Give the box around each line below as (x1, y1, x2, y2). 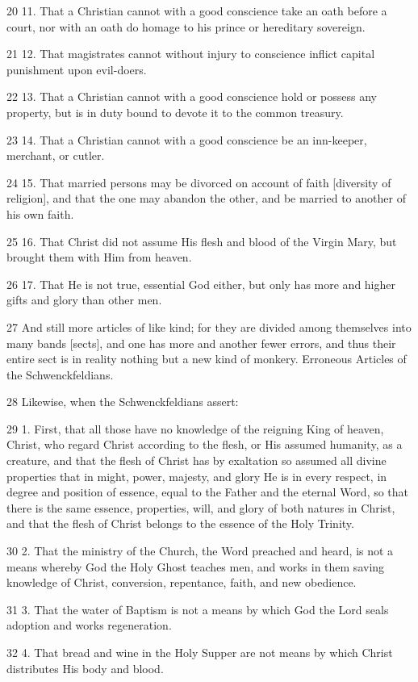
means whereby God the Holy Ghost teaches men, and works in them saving (6, 558, 385, 575)
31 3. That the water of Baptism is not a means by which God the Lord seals (6, 600, 389, 617)
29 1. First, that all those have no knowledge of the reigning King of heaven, (6, 420, 384, 437)
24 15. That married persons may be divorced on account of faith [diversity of (6, 174, 391, 190)
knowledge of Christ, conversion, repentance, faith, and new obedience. (6, 574, 357, 591)
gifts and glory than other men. (6, 291, 162, 308)
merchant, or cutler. (6, 147, 105, 164)
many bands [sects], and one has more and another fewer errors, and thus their (6, 334, 396, 351)
